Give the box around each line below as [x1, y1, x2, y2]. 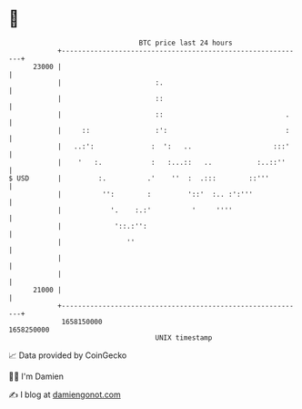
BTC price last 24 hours [138, 38, 233, 47]
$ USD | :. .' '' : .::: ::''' [8, 173, 270, 183]
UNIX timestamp [155, 332, 213, 343]
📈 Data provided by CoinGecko [8, 350, 127, 361]
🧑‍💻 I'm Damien [8, 371, 65, 382]
